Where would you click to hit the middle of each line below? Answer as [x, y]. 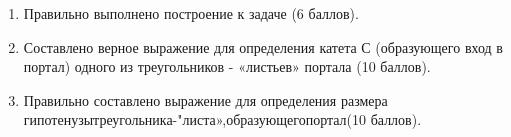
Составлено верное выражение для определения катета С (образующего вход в [263, 46]
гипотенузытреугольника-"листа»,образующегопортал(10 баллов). [222, 119]
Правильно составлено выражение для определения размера [205, 99]
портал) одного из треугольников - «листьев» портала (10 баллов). [227, 66]
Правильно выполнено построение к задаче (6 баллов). [191, 13]
